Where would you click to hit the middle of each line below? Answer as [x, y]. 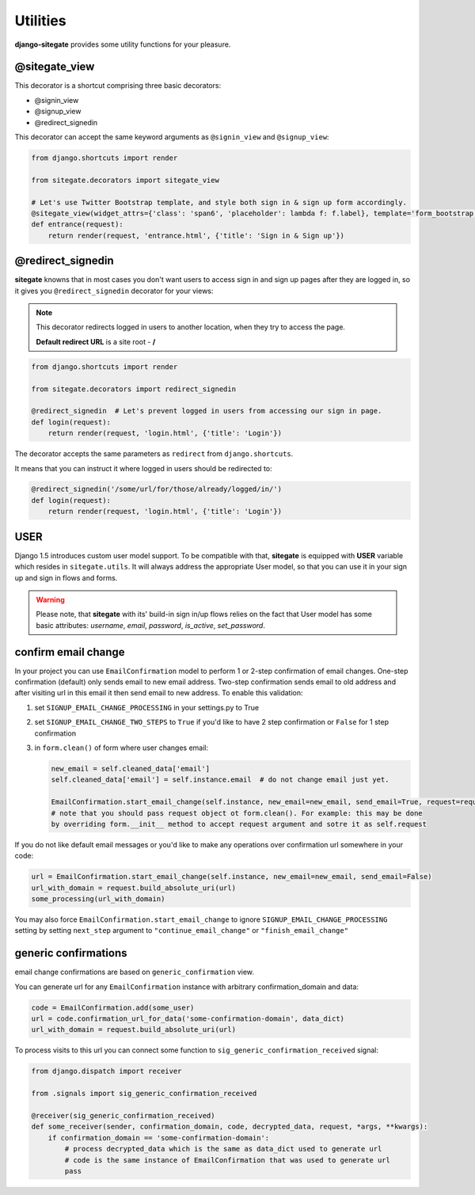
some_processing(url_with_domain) [98, 899]
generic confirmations [71, 953]
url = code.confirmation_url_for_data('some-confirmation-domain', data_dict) [188, 1019]
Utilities [40, 21]
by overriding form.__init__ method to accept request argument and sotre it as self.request [239, 824]
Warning [50, 599]
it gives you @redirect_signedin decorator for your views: [114, 291]
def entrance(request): [78, 225]
